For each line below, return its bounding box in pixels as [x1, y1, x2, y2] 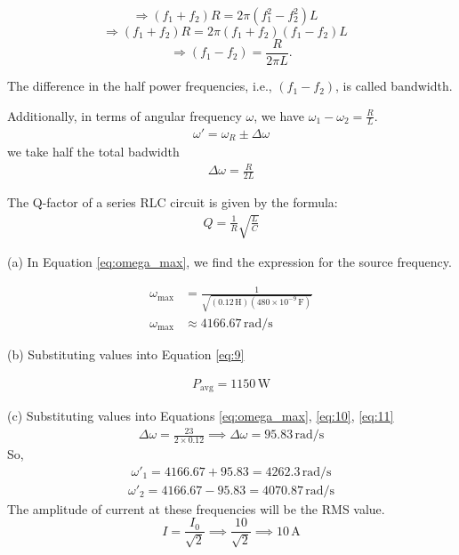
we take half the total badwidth [7, 141, 180, 160]
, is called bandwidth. [335, 76, 453, 95]
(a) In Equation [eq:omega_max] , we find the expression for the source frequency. [7, 253, 452, 271]
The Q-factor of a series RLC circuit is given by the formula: [7, 192, 338, 211]
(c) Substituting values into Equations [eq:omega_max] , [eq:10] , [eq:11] [7, 406, 394, 425]
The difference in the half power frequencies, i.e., [7, 76, 272, 95]
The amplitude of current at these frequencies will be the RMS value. [7, 499, 385, 518]
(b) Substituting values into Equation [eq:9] [7, 344, 245, 363]
